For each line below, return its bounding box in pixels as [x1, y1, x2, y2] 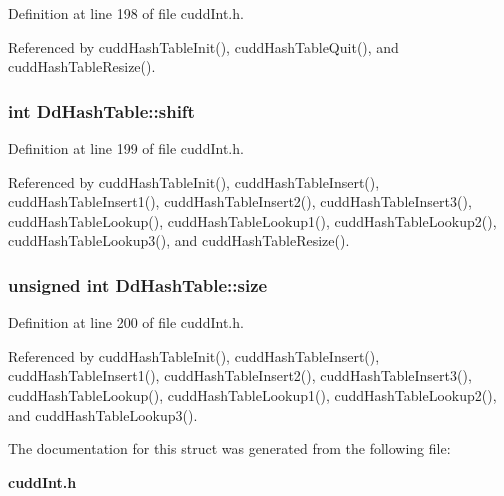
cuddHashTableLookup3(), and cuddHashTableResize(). [8, 230, 350, 251]
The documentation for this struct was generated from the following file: [8, 438, 451, 459]
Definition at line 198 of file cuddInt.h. [8, 3, 244, 23]
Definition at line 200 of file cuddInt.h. [8, 312, 244, 333]
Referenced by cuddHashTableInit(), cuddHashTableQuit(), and [8, 36, 399, 57]
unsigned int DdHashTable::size [8, 272, 268, 297]
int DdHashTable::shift [8, 98, 195, 123]
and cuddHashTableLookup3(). [8, 404, 198, 425]
